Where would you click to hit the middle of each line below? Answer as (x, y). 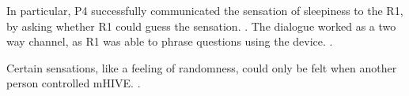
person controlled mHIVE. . (74, 83)
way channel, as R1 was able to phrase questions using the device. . (170, 41)
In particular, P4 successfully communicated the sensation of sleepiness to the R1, (205, 10)
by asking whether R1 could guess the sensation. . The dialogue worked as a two (201, 26)
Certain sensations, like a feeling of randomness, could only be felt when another (202, 67)
